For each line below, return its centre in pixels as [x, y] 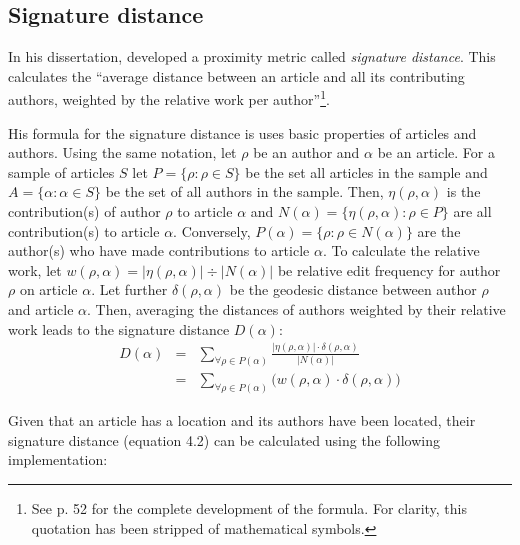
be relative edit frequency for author [389, 269]
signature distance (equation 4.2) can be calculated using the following [224, 439]
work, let [35, 269]
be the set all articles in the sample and [366, 171]
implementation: [58, 459]
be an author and [306, 152]
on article [48, 289]
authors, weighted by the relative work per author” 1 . [169, 98]
